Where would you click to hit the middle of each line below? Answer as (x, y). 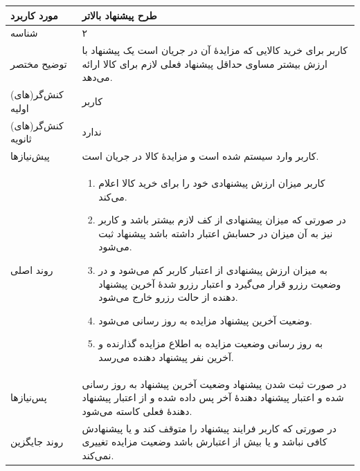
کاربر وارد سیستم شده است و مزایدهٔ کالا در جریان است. (200, 156)
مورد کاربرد (34, 15)
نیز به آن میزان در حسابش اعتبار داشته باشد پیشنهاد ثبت (216, 233)
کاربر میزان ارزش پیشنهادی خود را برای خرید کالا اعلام (212, 182)
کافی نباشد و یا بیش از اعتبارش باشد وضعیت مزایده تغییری (205, 442)
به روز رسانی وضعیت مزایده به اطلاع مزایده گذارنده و (211, 343)
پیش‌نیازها (30, 156)
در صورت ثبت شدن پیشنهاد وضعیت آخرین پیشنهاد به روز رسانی (214, 384)
